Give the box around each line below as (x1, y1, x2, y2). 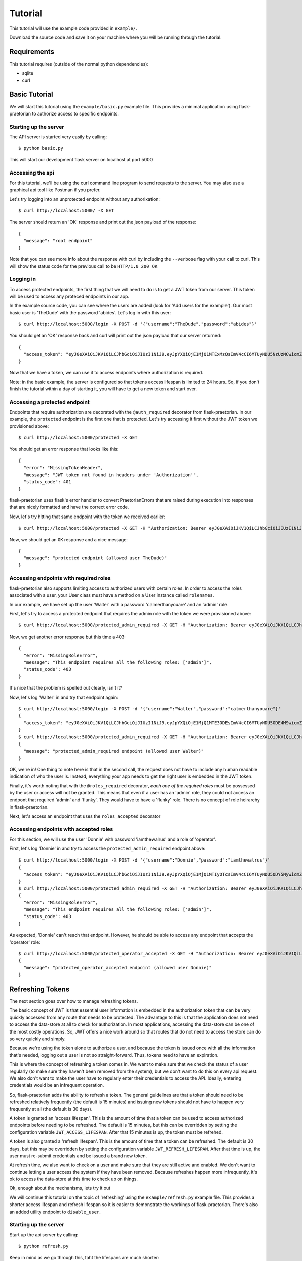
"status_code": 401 (23, 479, 71, 485)
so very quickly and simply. (9, 1036, 66, 1042)
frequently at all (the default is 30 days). (9, 1106, 93, 1112)
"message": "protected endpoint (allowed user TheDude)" (23, 555, 167, 561)
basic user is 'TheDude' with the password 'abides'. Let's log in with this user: (9, 309, 171, 315)
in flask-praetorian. (9, 804, 49, 810)
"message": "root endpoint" (23, 238, 93, 244)
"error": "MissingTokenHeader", (23, 465, 103, 471)
